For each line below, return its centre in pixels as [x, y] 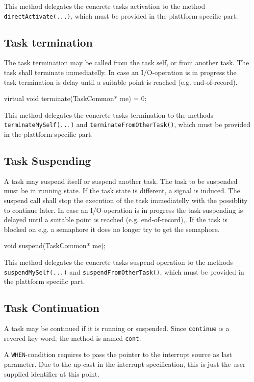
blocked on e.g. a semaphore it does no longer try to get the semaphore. [112, 229]
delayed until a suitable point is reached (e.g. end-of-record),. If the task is [116, 219]
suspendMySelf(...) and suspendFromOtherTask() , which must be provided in [124, 271]
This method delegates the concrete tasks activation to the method [105, 6]
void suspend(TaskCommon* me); [55, 245]
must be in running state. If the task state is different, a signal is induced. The [122, 191]
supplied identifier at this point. [52, 373]
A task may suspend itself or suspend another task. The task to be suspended [121, 181]
